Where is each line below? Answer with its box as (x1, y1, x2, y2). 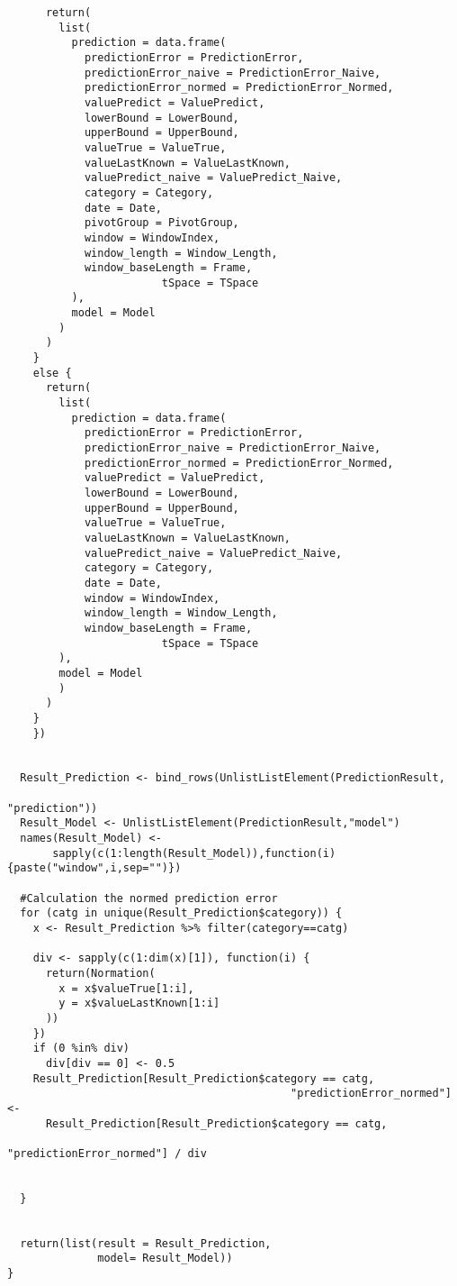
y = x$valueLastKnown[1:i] (58, 997, 220, 1010)
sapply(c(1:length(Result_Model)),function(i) (52, 846, 336, 860)
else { (32, 366, 72, 379)
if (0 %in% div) (32, 1042, 130, 1055)
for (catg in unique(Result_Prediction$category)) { (20, 907, 343, 920)
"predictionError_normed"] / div (7, 1146, 207, 1160)
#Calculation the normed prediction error (20, 891, 278, 905)
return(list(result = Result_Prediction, (20, 1236, 272, 1250)
